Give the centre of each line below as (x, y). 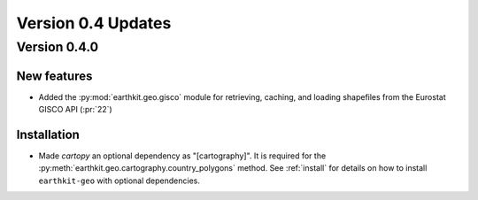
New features (54, 76)
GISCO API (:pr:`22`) (75, 110)
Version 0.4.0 (58, 47)
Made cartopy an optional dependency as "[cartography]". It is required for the (182, 156)
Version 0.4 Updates (94, 23)
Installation (48, 134)
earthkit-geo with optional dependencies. (119, 181)
